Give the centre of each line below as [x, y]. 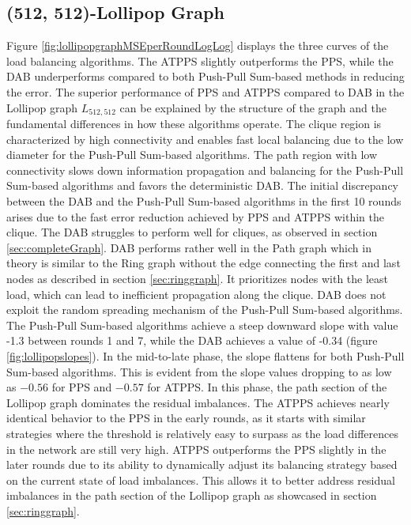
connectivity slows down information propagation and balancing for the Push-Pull [205, 170]
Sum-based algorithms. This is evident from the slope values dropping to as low [199, 371]
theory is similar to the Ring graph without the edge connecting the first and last [204, 263]
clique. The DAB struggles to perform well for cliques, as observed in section [192, 232]
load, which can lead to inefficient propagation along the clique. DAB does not [196, 294]
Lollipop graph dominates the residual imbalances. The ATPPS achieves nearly [198, 402]
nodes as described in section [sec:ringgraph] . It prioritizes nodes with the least [198, 278]
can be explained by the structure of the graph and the [253, 107]
